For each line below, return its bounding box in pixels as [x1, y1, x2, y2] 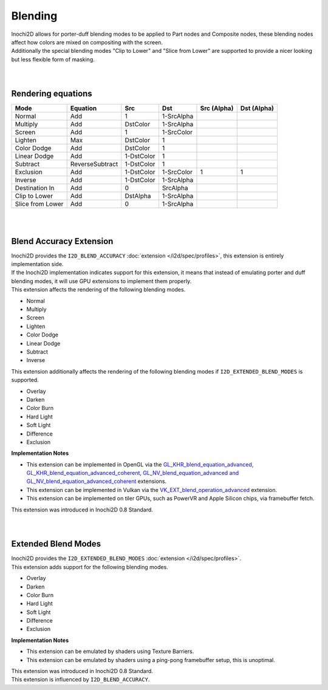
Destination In [15, 184, 55, 193]
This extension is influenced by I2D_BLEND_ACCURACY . [11, 676, 150, 683]
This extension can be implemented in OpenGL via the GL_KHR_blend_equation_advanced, [26, 460, 254, 468]
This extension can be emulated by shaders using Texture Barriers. [26, 647, 194, 655]
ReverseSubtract [70, 160, 118, 168]
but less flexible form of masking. [11, 55, 95, 63]
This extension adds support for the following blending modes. [11, 563, 168, 570]
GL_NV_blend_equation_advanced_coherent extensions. [26, 477, 167, 485]
